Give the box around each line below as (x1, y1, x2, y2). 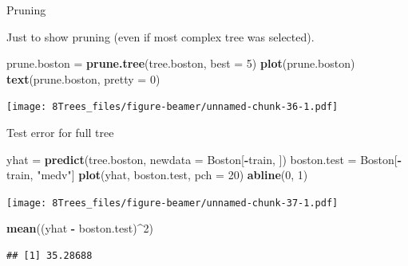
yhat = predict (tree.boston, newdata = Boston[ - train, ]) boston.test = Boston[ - (6, 151, 402, 167)
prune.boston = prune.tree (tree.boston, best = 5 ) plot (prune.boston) (6, 55, 355, 72)
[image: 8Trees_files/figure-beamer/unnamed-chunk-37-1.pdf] (6, 197, 339, 209)
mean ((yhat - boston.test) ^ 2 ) (6, 220, 153, 237)
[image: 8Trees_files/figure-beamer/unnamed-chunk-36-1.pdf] (6, 101, 339, 113)
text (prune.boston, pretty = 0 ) (6, 70, 160, 87)
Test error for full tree (6, 124, 114, 141)
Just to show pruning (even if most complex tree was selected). (6, 28, 315, 45)
